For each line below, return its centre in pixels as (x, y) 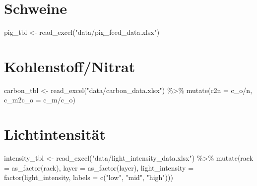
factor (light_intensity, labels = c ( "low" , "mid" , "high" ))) (89, 177)
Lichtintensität (55, 134)
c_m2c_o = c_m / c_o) (40, 100)
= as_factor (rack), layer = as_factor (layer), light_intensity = (99, 167)
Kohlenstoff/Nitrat (70, 66)
